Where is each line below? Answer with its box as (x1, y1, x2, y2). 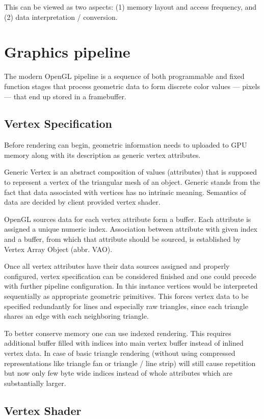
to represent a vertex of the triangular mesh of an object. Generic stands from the (4, 177, 260, 187)
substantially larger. (4, 377, 66, 388)
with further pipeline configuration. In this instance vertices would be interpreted (4, 281, 258, 291)
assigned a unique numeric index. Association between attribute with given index (4, 224, 258, 234)
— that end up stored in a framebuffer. (4, 91, 126, 101)
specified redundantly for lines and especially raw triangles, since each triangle (4, 300, 248, 311)
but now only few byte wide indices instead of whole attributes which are (4, 368, 232, 378)
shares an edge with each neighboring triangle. (4, 311, 149, 321)
